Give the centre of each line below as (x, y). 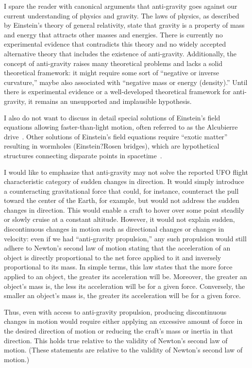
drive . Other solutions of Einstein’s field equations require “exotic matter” (116, 136)
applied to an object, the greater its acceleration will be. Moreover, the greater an (126, 276)
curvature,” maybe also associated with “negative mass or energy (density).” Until (126, 82)
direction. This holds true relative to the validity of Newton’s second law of (116, 340)
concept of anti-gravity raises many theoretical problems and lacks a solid (113, 63)
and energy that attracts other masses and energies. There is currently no (113, 34)
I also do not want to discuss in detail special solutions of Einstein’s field (112, 117)
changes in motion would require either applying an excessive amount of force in (123, 321)
